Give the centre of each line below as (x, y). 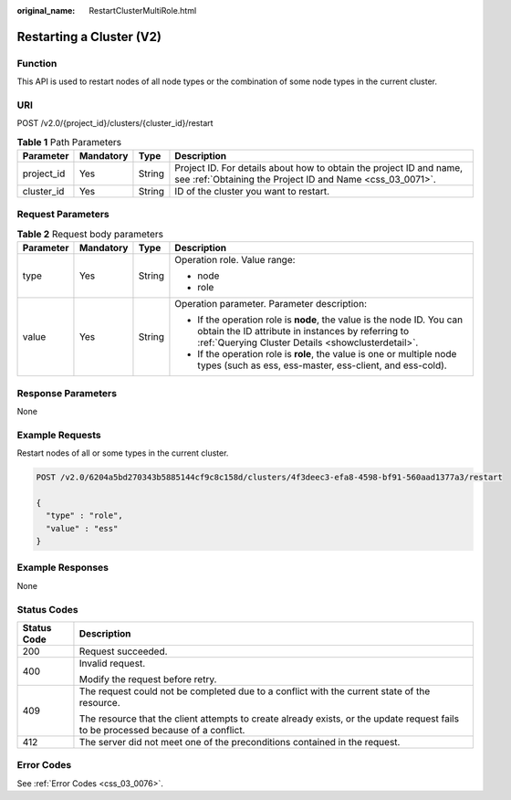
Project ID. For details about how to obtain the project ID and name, (319, 168)
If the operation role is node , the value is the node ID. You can (330, 320)
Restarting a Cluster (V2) (89, 37)
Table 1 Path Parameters (69, 142)
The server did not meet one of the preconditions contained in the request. (240, 742)
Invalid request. (112, 663)
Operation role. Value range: (235, 260)
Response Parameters (67, 393)
